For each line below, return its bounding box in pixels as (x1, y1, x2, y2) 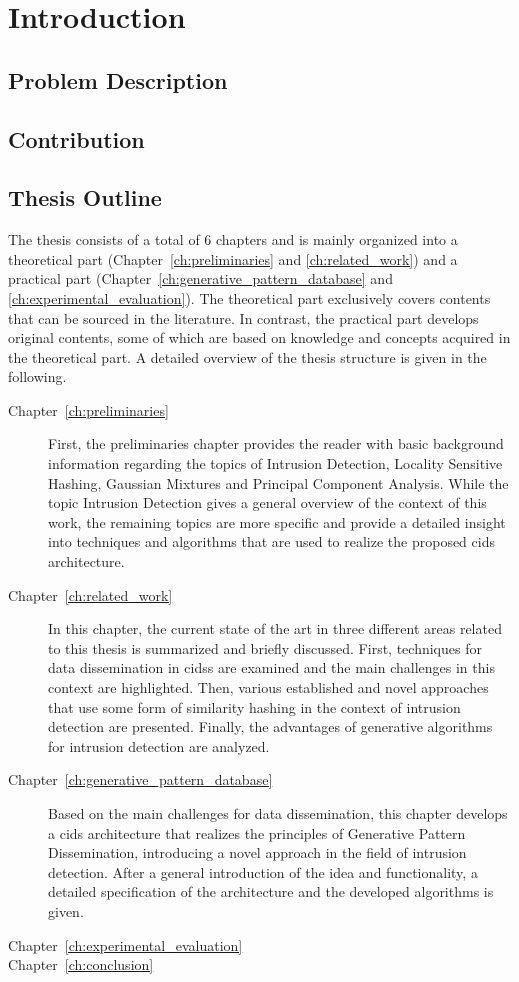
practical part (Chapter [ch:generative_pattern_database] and (8, 268, 393, 289)
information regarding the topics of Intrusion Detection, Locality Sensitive (48, 453, 503, 474)
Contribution (8, 123, 145, 154)
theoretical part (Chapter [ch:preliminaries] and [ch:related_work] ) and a (8, 248, 458, 269)
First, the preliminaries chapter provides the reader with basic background (48, 433, 504, 454)
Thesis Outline (8, 182, 162, 213)
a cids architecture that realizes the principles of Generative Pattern (48, 822, 466, 843)
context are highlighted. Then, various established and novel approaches (48, 677, 489, 698)
